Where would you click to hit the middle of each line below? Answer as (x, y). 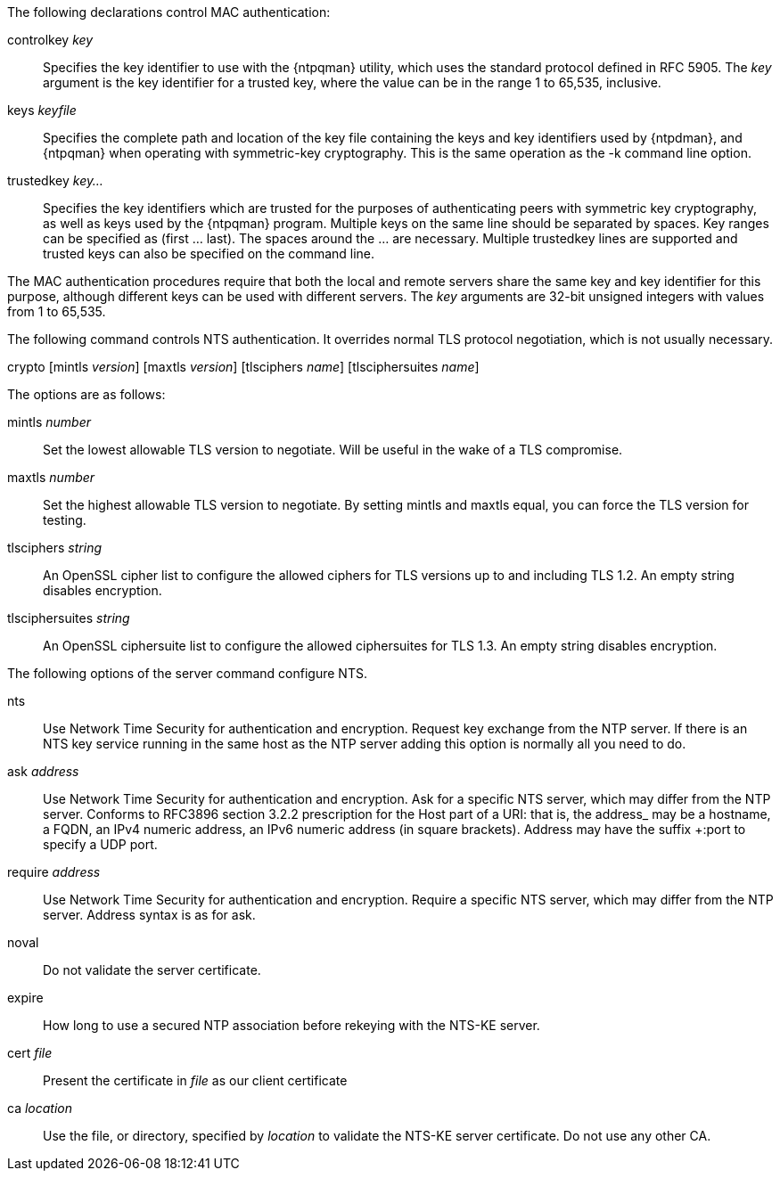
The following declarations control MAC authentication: (169, 12)
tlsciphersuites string (69, 618)
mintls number (49, 422)
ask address (43, 771)
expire (25, 998)
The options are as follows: (86, 394)
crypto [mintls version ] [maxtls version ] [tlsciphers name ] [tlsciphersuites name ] (243, 367)
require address (54, 872)
